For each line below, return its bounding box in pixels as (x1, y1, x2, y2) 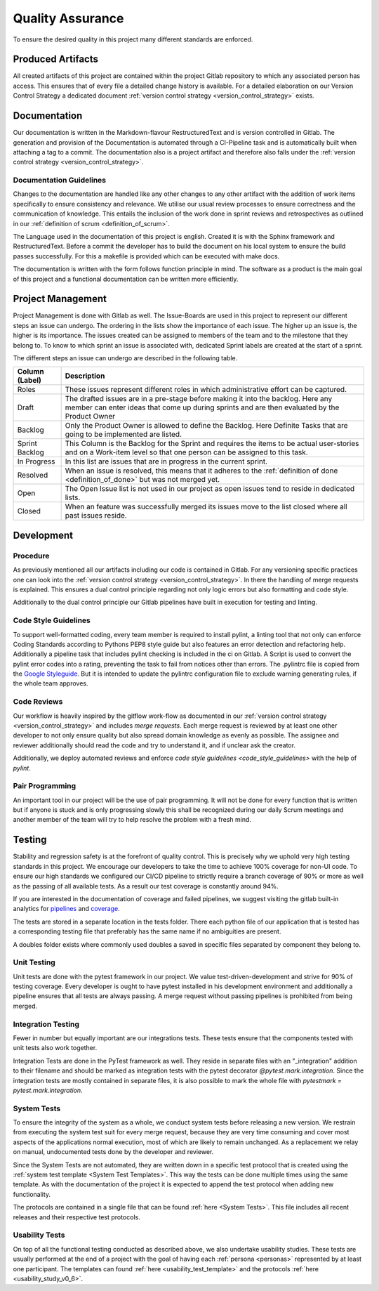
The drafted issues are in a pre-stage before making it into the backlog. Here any (65, 394, 333, 404)
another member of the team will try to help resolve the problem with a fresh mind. (13, 815, 252, 824)
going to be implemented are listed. (65, 429, 182, 439)
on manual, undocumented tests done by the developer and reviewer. (13, 1148, 214, 1156)
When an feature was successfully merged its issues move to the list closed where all (65, 502, 347, 512)
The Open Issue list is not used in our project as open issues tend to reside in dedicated (65, 484, 355, 494)
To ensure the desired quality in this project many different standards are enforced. (13, 35, 253, 44)
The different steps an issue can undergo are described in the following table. (13, 354, 238, 362)
